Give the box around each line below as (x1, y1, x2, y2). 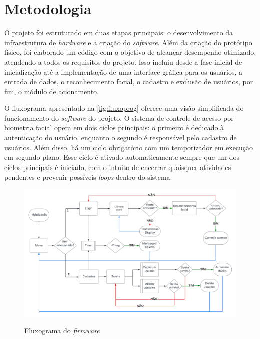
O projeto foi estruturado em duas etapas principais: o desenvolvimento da (4, 27, 233, 38)
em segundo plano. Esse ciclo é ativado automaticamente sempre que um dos (4, 152, 239, 162)
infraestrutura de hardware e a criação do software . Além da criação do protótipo (4, 37, 252, 47)
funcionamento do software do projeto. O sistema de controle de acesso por (4, 112, 234, 123)
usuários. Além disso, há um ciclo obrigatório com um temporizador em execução (4, 142, 253, 152)
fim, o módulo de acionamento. (4, 86, 99, 96)
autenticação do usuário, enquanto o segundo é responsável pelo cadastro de (4, 132, 237, 143)
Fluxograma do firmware (24, 325, 100, 335)
